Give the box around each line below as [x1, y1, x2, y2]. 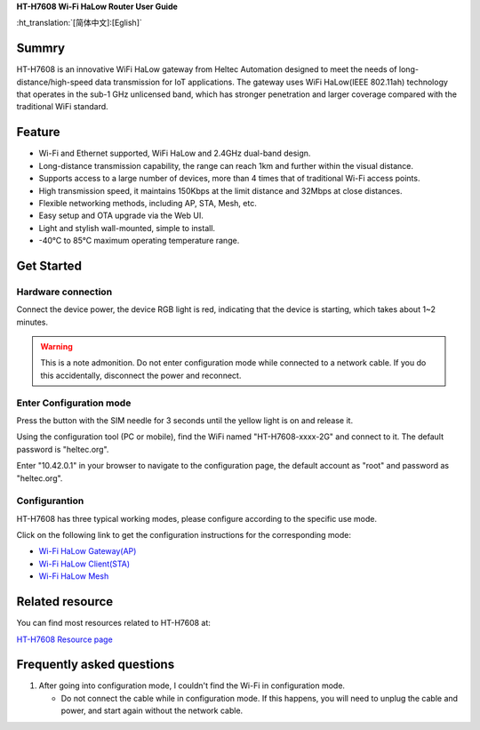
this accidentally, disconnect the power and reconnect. [40, 370, 242, 381]
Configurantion [16, 494, 84, 507]
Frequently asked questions [16, 657, 175, 672]
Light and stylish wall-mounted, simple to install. [38, 222, 216, 233]
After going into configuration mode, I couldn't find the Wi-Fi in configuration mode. [38, 680, 346, 691]
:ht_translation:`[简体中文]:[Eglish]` [16, 18, 142, 28]
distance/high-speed [16, 76, 93, 87]
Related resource [16, 594, 114, 609]
